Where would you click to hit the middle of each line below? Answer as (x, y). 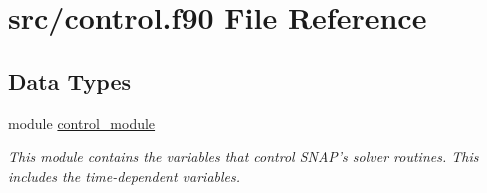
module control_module (82, 122)
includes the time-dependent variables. (124, 175)
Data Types (69, 80)
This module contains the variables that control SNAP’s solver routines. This (243, 156)
